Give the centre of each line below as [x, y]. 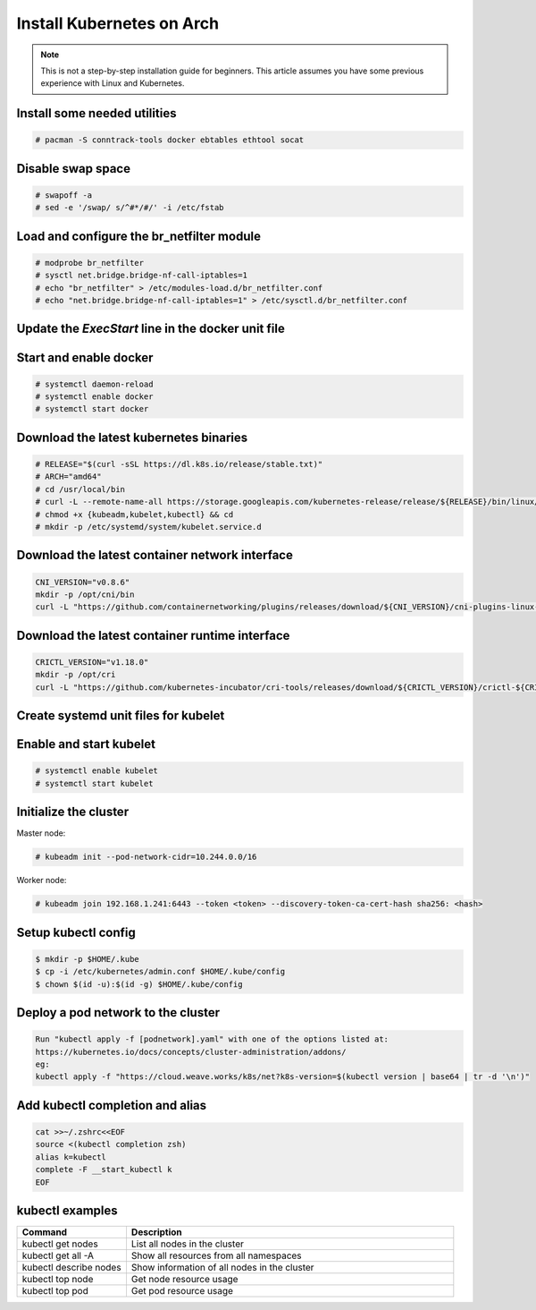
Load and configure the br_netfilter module [138, 236]
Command [44, 1232]
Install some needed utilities [96, 113]
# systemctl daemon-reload [94, 384]
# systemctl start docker [92, 409]
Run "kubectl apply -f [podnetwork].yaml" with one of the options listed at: [212, 1039]
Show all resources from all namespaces [217, 1255]
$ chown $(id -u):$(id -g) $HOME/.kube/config [139, 984]
